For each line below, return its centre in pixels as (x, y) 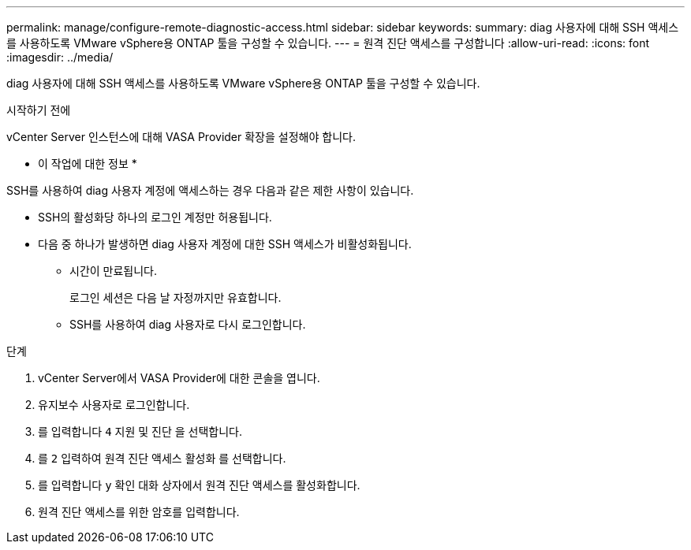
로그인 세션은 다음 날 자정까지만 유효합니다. (176, 297)
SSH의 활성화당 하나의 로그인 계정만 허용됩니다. (155, 217)
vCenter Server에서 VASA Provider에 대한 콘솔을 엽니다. (179, 378)
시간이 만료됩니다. (114, 271)
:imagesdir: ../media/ (60, 57)
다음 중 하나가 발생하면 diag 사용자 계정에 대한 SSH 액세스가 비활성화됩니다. (225, 244)
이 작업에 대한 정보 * (88, 164)
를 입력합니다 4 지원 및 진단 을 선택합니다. (140, 431)
